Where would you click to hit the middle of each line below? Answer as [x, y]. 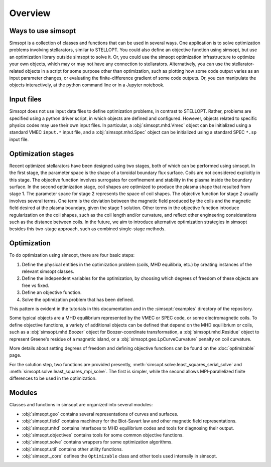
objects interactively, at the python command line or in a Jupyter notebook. [87, 85]
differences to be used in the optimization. [53, 378]
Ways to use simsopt [43, 31]
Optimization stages [42, 154]
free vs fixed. [36, 285]
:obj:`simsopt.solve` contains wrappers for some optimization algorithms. [97, 442]
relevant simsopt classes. [48, 271]
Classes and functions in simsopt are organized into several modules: [81, 405]
